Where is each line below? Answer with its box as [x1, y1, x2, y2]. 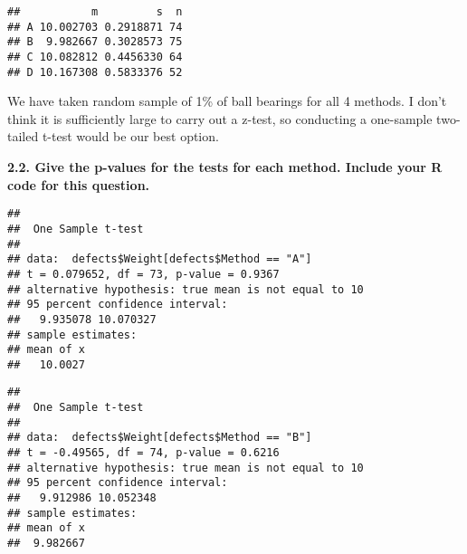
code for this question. [7, 175, 150, 194]
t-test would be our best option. [42, 127, 219, 146]
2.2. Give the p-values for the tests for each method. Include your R [7, 158, 443, 177]
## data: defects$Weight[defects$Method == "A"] [7, 253, 312, 266]
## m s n [7, 5, 183, 18]
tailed [7, 127, 39, 146]
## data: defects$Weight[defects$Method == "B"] [7, 431, 312, 444]
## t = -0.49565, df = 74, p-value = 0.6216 [7, 446, 280, 460]
